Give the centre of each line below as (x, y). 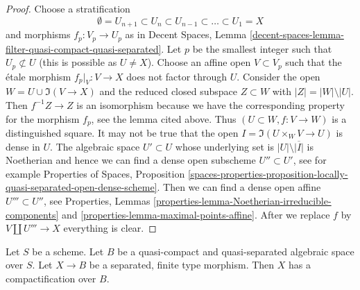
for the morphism (43, 118)
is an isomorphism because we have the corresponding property (211, 104)
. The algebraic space (95, 146)
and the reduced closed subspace (168, 91)
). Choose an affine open (199, 62)
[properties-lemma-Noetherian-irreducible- (242, 200)
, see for (310, 160)
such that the (314, 62)
